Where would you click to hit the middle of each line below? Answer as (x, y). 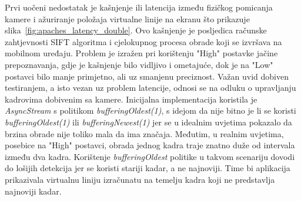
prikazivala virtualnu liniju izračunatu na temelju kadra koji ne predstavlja (140, 179)
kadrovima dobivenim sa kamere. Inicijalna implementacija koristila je (131, 99)
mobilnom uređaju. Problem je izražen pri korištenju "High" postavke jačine (141, 53)
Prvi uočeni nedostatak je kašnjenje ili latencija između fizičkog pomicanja (139, 7)
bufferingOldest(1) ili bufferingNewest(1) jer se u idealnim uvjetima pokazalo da (148, 122)
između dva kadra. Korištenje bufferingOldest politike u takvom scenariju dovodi (150, 156)
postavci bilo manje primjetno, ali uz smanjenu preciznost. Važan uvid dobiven (147, 76)
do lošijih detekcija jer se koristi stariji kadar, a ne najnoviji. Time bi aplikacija (148, 168)
